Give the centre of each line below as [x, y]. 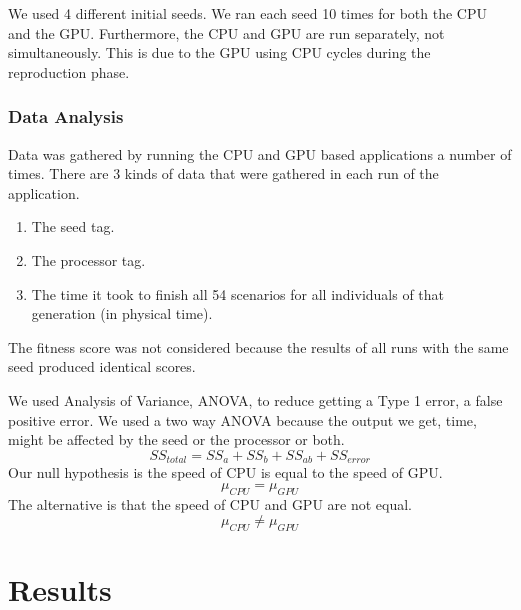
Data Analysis [66, 116]
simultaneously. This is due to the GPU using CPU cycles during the [219, 52]
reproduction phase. [69, 71]
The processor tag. [88, 259]
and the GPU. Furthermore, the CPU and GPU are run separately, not [226, 32]
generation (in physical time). [122, 313]
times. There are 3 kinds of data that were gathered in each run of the [223, 173]
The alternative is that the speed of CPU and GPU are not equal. [210, 503]
